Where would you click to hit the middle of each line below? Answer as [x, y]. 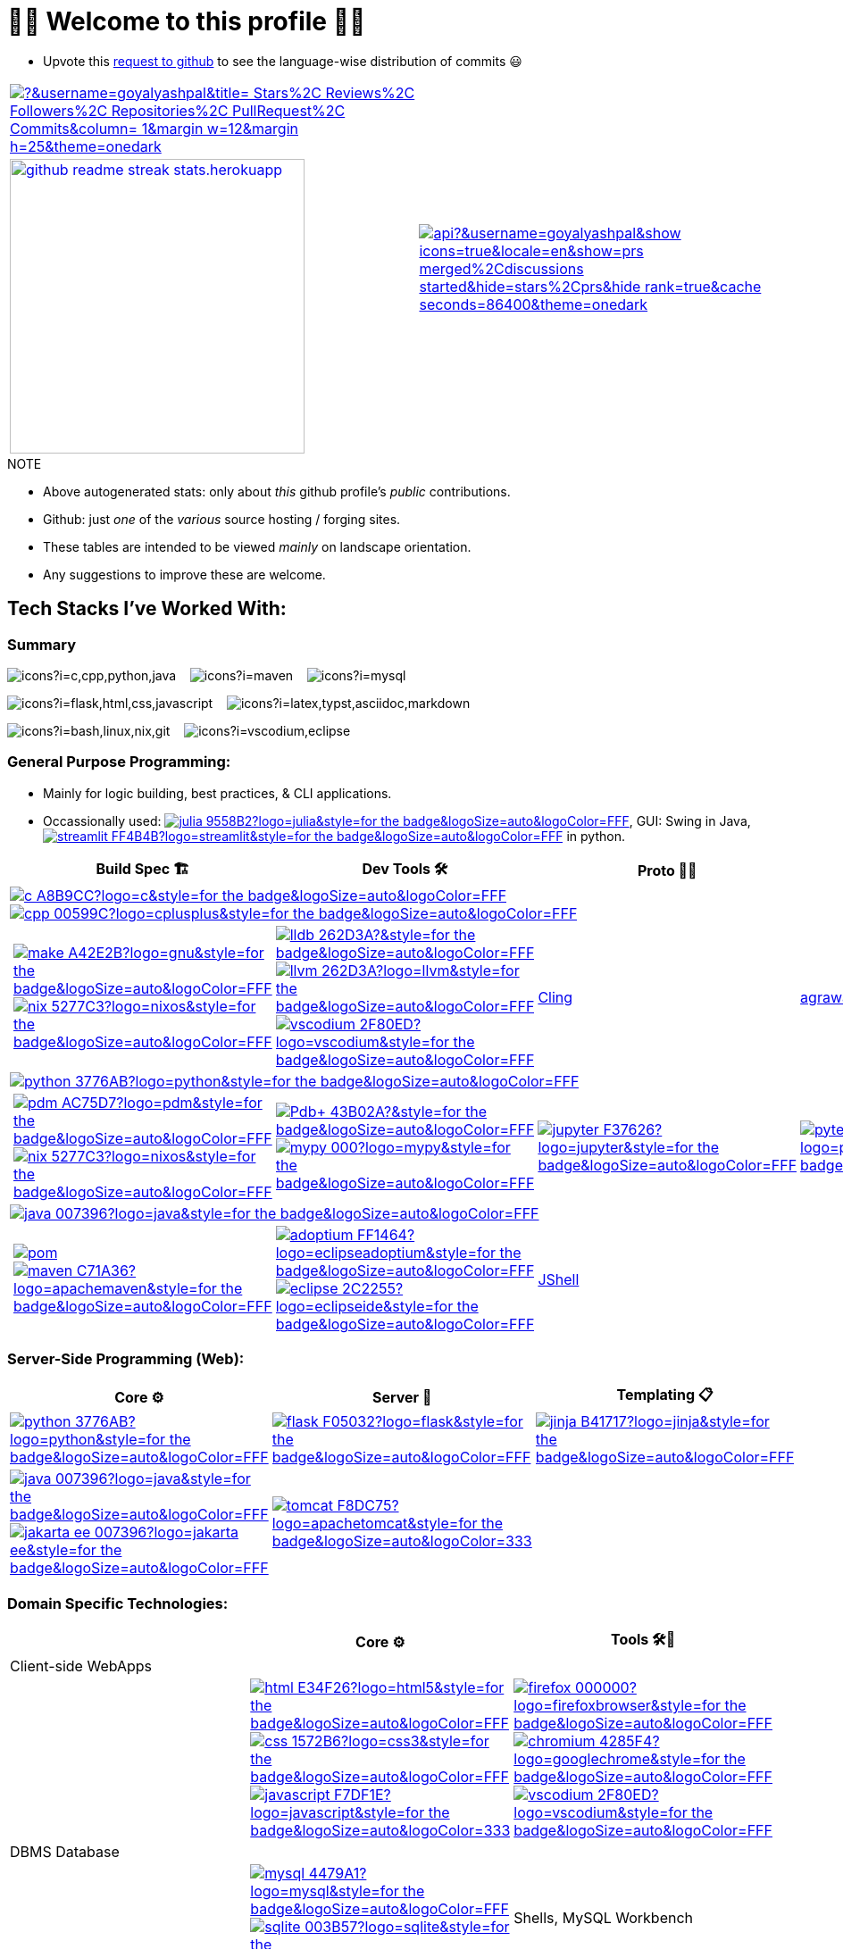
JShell [559, 1279]
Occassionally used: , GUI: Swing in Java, [397, 820]
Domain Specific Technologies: [118, 1603]
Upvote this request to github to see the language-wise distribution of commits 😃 [283, 61]
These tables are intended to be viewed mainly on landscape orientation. [257, 546]
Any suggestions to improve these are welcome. [184, 574]
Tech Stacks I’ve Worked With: [147, 609]
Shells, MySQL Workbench [604, 1918]
